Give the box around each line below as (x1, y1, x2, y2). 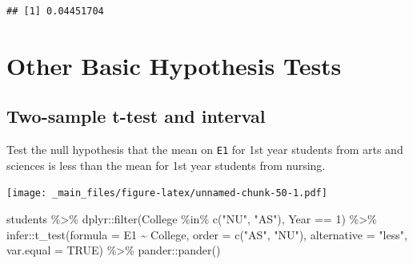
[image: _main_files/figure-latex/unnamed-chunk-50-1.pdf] (6, 187, 327, 199)
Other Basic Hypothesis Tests (6, 49, 342, 81)
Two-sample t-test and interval (6, 104, 266, 128)
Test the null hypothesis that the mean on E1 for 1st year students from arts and (6, 141, 403, 158)
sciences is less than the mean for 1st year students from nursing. (6, 156, 326, 173)
